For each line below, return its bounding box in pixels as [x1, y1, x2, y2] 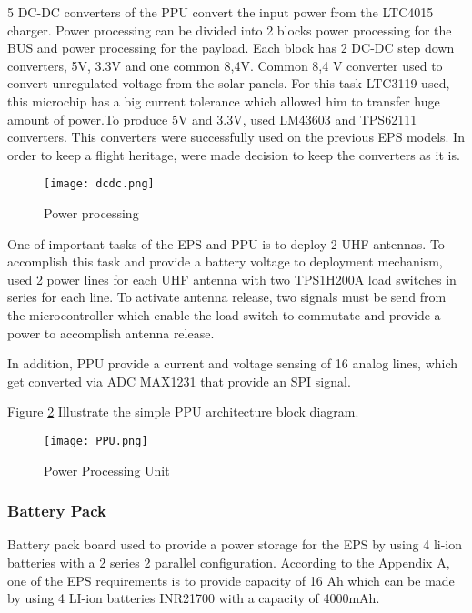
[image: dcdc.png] [44, 177, 155, 191]
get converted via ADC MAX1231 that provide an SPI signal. [7, 371, 351, 390]
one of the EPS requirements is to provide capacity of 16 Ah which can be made [7, 570, 455, 589]
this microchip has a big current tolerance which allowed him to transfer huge [7, 91, 440, 110]
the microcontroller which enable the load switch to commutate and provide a [7, 305, 441, 324]
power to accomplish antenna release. [7, 323, 215, 342]
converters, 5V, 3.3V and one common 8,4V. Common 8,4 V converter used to [7, 55, 443, 75]
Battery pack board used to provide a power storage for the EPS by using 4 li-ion [7, 535, 463, 554]
